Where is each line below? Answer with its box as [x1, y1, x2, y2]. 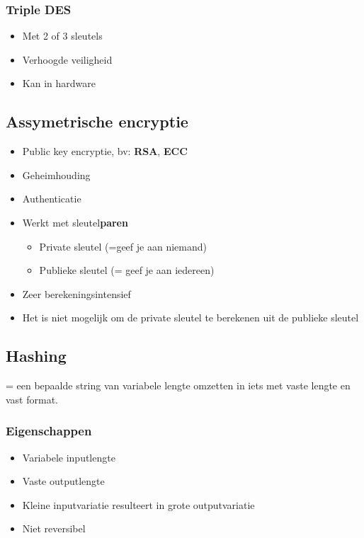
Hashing [6, 345, 67, 367]
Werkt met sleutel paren [22, 214, 128, 229]
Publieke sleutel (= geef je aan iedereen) [39, 263, 215, 277]
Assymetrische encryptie [6, 110, 188, 132]
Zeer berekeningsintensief [22, 286, 131, 301]
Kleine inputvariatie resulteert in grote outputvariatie [22, 497, 255, 512]
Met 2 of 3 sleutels [22, 28, 103, 43]
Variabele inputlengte [22, 450, 115, 464]
